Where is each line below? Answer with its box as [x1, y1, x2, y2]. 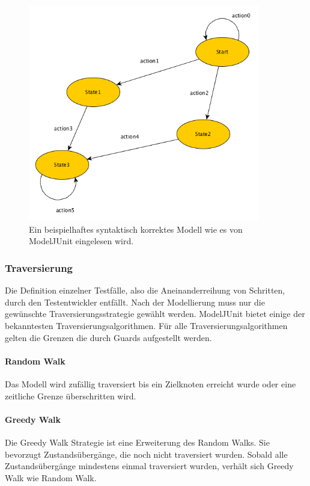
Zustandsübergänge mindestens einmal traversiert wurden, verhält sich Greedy [5, 460, 294, 472]
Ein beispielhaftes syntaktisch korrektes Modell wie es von [29, 223, 243, 235]
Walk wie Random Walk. [5, 471, 97, 484]
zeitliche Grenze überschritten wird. [5, 389, 136, 402]
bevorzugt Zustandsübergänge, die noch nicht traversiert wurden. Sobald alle [5, 448, 288, 460]
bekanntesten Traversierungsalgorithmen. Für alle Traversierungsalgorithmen [5, 319, 288, 332]
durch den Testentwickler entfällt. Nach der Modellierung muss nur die [5, 295, 265, 308]
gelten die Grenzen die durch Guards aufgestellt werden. [5, 331, 212, 343]
